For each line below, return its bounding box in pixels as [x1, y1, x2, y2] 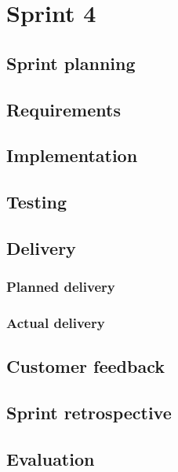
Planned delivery [6, 277, 115, 297]
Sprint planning [6, 50, 136, 75]
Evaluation [6, 446, 95, 470]
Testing [6, 190, 67, 214]
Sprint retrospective [6, 400, 172, 425]
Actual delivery [6, 313, 105, 333]
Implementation [6, 143, 138, 168]
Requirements [6, 97, 121, 121]
